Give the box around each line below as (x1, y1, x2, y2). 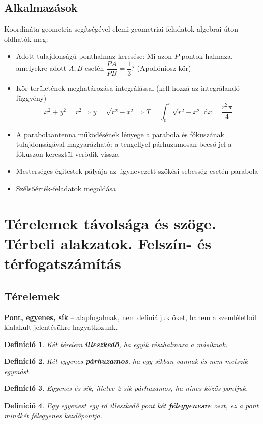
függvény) (16, 92, 47, 103)
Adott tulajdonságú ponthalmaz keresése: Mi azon (16, 50, 172, 61)
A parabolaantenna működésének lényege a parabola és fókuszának (16, 128, 224, 139)
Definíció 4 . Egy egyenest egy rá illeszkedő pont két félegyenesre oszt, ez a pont (4, 400, 259, 411)
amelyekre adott (16, 63, 67, 73)
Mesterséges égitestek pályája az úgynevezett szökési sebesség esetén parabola (16, 166, 258, 176)
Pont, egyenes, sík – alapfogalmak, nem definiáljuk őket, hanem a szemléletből (4, 311, 256, 322)
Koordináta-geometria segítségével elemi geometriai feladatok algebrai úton (4, 23, 238, 34)
